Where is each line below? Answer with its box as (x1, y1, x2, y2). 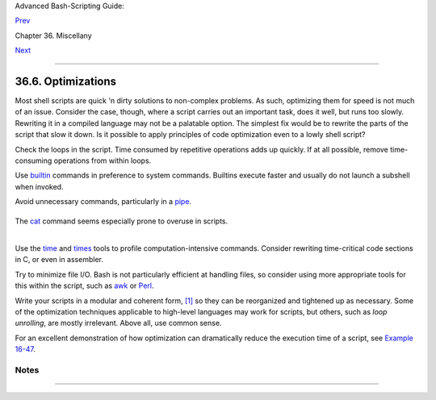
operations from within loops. (53, 156, 152, 165)
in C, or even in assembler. (15, 255, 104, 265)
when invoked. (15, 181, 64, 191)
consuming (15, 156, 52, 165)
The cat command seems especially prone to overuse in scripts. (15, 216, 228, 226)
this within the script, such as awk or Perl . (15, 281, 154, 290)
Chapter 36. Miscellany (15, 31, 92, 40)
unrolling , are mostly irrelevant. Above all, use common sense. (15, 319, 222, 328)
